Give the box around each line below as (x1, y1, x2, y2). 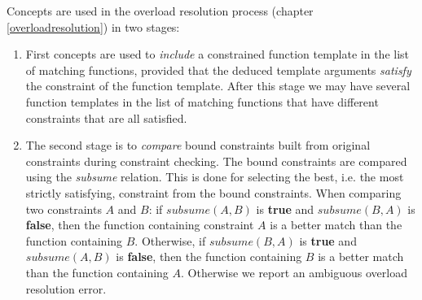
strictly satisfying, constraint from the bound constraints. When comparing (25, 184, 402, 201)
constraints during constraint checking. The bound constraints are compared (25, 152, 407, 169)
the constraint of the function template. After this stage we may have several (25, 77, 411, 94)
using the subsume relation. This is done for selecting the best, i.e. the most (25, 168, 404, 185)
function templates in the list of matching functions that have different (25, 93, 379, 110)
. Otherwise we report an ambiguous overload (181, 263, 407, 280)
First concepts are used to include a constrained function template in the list (25, 46, 410, 63)
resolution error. (25, 280, 107, 297)
